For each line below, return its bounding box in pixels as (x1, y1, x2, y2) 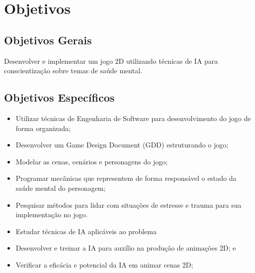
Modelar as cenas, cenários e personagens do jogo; (15, 156, 168, 166)
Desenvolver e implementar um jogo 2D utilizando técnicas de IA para (4, 55, 218, 66)
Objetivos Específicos (4, 90, 115, 105)
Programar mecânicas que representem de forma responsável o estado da (15, 173, 237, 183)
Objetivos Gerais (4, 32, 92, 47)
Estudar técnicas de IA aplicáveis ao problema (15, 226, 157, 236)
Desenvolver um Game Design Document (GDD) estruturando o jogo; (15, 139, 229, 150)
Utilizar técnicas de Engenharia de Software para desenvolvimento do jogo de (15, 113, 251, 123)
